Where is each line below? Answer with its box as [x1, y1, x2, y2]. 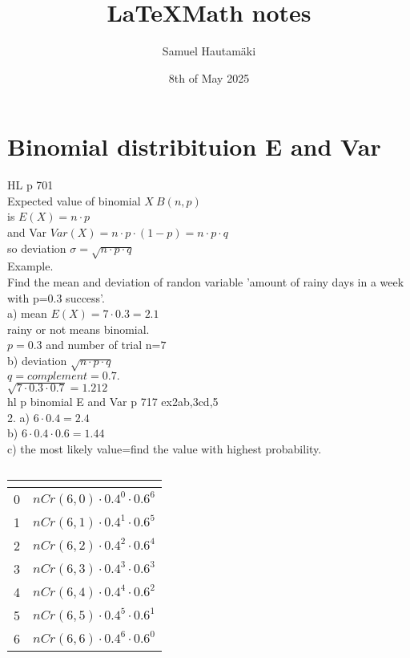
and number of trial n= [46, 336, 161, 353]
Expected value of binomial [7, 192, 141, 209]
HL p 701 [7, 177, 54, 193]
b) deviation [7, 351, 67, 368]
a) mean [7, 305, 47, 322]
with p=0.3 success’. [7, 289, 105, 306]
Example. [7, 258, 54, 274]
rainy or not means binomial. [7, 320, 150, 337]
